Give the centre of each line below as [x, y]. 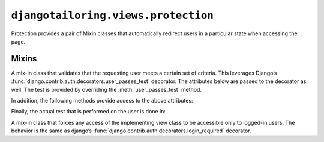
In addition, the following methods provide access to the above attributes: [102, 101]
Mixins [24, 59]
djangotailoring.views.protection [112, 16]
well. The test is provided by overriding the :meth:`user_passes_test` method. [106, 89]
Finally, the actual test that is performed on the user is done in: [88, 112]
